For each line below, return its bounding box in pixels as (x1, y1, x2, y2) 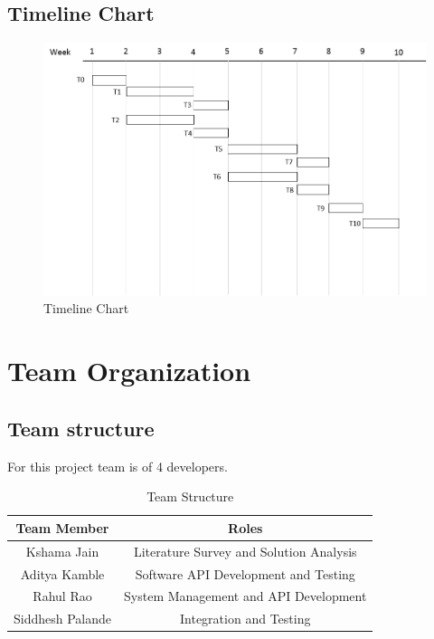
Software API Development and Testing (135, 564, 355, 583)
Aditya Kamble (20, 564, 105, 583)
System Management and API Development (124, 587, 367, 606)
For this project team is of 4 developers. (7, 456, 228, 475)
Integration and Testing (180, 609, 311, 628)
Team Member (15, 518, 109, 537)
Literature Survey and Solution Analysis (133, 541, 357, 560)
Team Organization (7, 352, 251, 389)
